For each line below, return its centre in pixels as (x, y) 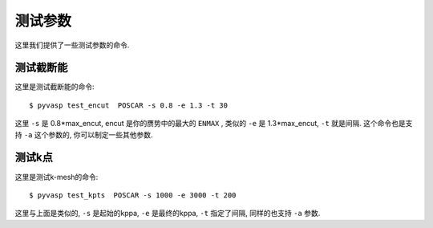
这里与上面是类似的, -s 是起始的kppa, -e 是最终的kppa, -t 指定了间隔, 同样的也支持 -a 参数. (168, 214)
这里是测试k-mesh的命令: (57, 177)
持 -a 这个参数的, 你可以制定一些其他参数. (84, 134)
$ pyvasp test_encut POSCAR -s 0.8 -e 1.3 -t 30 (129, 105)
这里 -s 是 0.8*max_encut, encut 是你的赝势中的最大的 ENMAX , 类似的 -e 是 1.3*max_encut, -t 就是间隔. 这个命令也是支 (214, 124)
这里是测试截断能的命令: (55, 87)
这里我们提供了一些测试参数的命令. (72, 45)
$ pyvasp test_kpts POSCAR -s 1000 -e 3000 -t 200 (133, 195)
